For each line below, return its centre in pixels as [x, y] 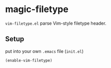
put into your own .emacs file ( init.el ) [44, 51]
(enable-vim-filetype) [29, 60]
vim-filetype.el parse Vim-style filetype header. [56, 23]
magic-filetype [37, 9]
